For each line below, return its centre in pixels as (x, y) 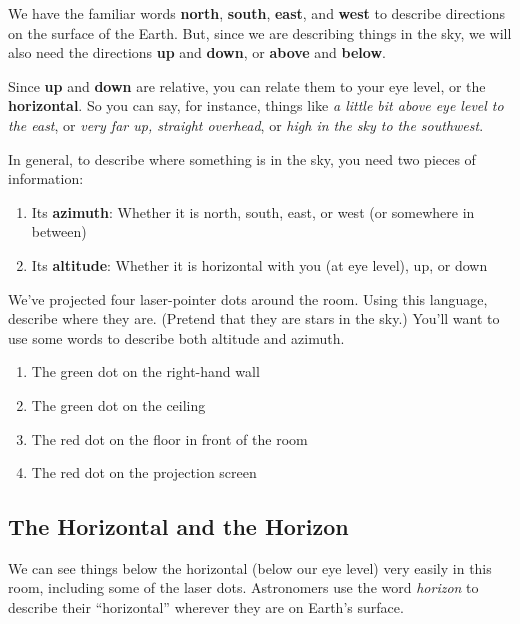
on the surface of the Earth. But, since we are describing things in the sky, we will (260, 32)
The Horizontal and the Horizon (178, 526)
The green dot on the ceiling (118, 404)
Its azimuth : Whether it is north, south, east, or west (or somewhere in (253, 211)
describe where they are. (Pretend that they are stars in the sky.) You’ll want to (254, 318)
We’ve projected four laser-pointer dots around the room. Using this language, (248, 298)
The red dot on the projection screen (144, 472)
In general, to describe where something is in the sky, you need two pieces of (242, 158)
